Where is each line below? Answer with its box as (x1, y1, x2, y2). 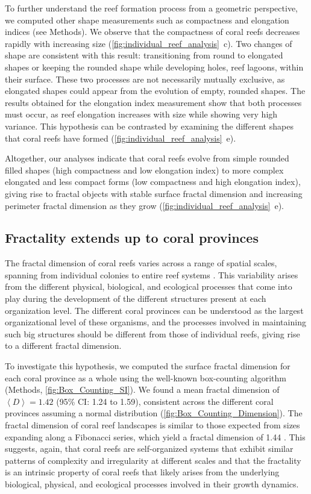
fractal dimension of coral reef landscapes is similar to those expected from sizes (5, 419, 300, 431)
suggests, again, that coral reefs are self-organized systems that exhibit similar (5, 442, 294, 455)
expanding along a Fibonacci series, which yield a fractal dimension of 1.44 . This (5, 430, 306, 443)
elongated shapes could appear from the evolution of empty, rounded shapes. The (5, 84, 306, 97)
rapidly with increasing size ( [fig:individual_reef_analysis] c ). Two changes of (5, 37, 292, 49)
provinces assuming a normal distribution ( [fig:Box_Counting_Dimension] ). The (5, 407, 303, 419)
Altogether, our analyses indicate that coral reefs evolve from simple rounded (5, 152, 289, 164)
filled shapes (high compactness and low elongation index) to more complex (5, 163, 284, 176)
